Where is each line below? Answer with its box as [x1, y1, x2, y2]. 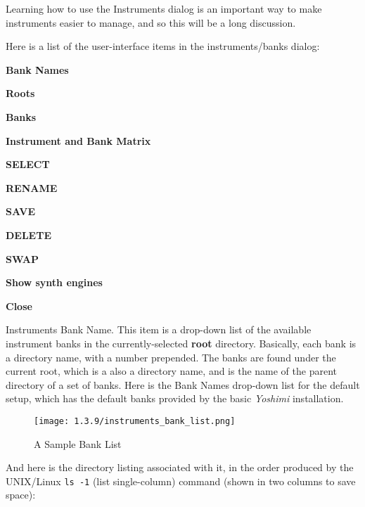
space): [6, 487, 36, 502]
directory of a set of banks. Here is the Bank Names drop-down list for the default [6, 377, 360, 392]
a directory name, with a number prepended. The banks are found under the [6, 349, 336, 364]
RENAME [6, 180, 58, 195]
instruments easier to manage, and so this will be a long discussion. [6, 15, 296, 30]
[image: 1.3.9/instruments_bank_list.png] [34, 416, 236, 426]
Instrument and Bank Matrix [6, 133, 151, 148]
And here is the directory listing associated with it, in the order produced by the [6, 460, 354, 475]
